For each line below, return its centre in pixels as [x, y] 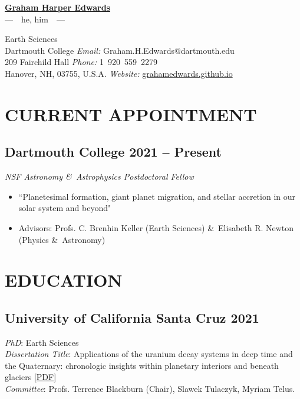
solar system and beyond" [65, 208]
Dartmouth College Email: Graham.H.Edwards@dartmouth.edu [120, 50]
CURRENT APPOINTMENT [131, 114]
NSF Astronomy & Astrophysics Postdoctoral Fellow [99, 176]
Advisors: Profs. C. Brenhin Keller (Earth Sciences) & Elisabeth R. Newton [156, 227]
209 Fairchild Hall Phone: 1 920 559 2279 [81, 62]
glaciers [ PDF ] [31, 377]
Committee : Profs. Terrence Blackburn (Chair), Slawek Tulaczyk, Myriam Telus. [150, 389]
